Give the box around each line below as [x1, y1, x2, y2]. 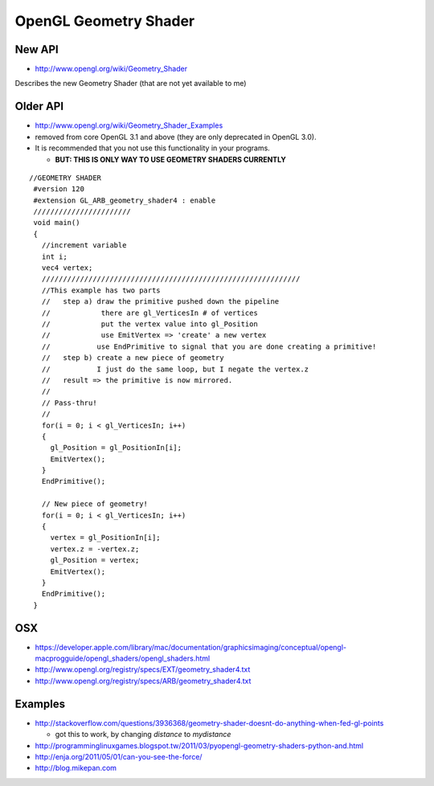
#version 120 [33, 185, 84, 194]
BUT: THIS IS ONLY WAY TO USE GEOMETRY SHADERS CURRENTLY [55, 154, 287, 164]
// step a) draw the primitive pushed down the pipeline [41, 297, 280, 306]
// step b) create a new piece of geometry [41, 354, 224, 362]
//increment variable [41, 241, 127, 250]
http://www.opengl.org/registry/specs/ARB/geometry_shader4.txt [35, 676, 252, 686]
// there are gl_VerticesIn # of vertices [41, 308, 259, 317]
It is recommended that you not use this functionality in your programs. [35, 143, 271, 153]
